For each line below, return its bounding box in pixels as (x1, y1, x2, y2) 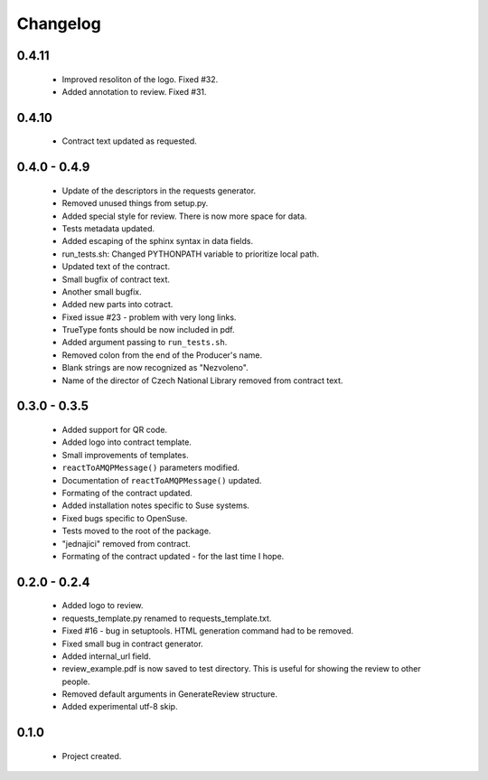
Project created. (61, 750, 122, 761)
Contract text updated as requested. (61, 136, 198, 146)
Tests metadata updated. (61, 222, 155, 234)
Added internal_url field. (61, 651, 151, 662)
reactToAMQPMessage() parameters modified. (61, 462, 239, 474)
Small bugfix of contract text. (61, 274, 171, 285)
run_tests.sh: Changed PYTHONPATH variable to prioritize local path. (61, 249, 320, 259)
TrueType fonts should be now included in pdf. (61, 324, 235, 335)
